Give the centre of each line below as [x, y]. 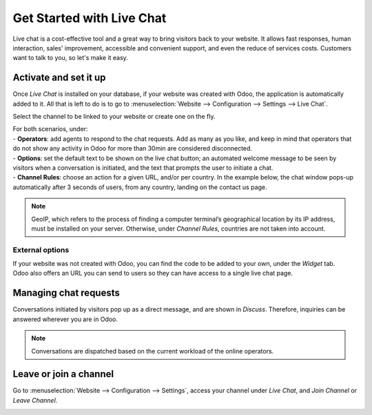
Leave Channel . [35, 400]
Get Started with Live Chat [90, 18]
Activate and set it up [59, 78]
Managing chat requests [66, 293]
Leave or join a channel [63, 374]
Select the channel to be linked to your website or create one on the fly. [114, 117]
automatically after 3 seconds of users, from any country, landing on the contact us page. [140, 187]
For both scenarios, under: [50, 129]
